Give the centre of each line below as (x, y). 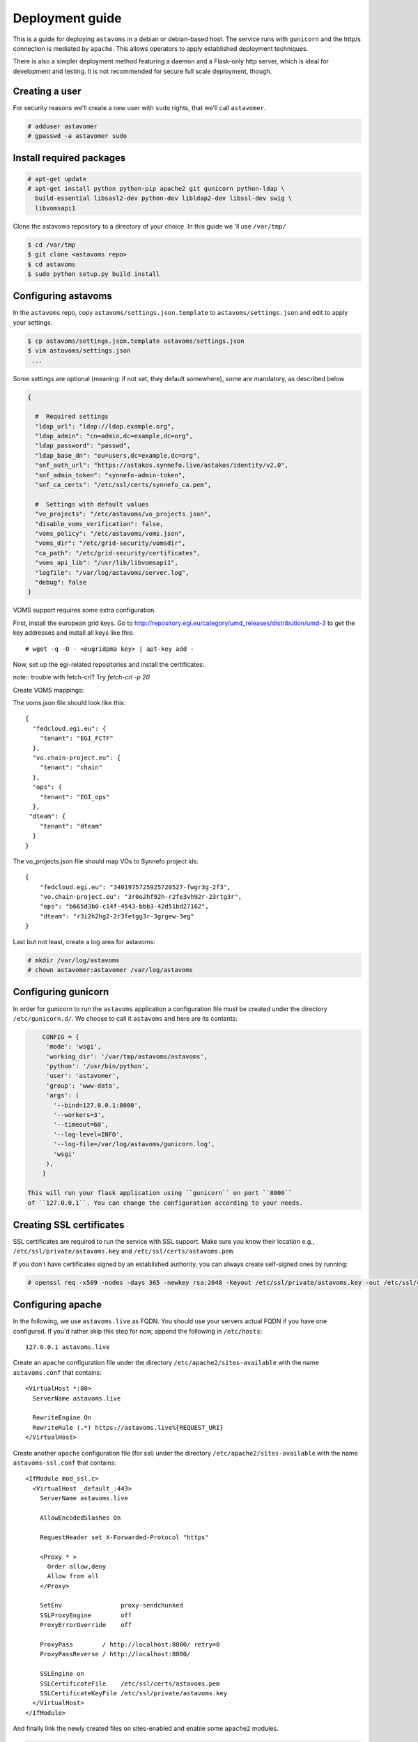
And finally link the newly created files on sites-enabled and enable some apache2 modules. (146, 1729)
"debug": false (61, 582)
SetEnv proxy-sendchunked (111, 1605)
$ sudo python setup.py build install (94, 274)
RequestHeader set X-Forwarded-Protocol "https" (124, 1537)
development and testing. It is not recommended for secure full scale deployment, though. (142, 71)
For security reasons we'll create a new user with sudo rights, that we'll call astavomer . (139, 107)
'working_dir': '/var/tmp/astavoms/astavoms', (127, 1056)
